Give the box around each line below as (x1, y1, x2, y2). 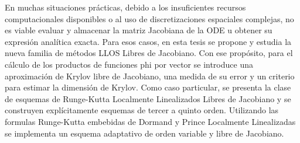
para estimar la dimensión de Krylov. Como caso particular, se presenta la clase (5, 81, 291, 93)
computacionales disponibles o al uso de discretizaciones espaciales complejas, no (5, 12, 294, 25)
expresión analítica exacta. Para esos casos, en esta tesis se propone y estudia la (5, 35, 292, 47)
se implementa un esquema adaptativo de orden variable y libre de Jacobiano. (5, 127, 284, 139)
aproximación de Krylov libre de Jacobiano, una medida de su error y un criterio (5, 69, 295, 82)
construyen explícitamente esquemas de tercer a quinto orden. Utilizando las (5, 104, 279, 116)
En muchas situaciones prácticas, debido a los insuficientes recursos (5, 1, 246, 13)
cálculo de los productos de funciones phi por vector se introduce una (5, 58, 253, 70)
